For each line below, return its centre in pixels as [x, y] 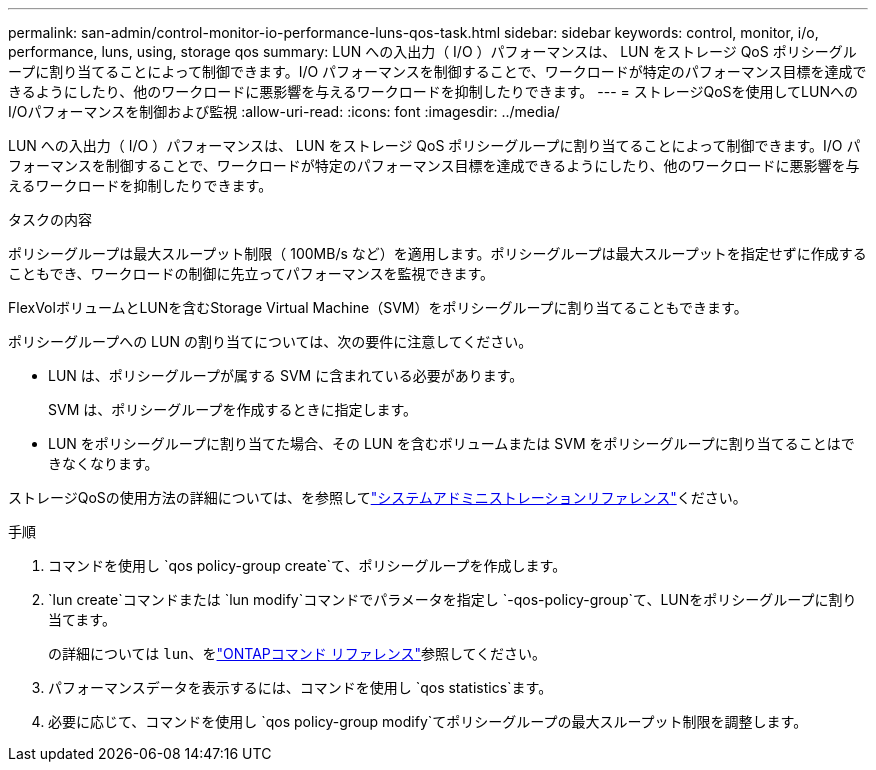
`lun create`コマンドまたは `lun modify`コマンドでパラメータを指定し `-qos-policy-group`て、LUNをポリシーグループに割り [452, 599]
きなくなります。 [103, 463]
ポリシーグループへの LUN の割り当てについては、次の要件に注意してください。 [270, 341]
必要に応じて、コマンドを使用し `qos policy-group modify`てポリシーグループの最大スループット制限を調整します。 [428, 721]
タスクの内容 [50, 219]
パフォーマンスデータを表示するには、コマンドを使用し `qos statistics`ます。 [300, 687]
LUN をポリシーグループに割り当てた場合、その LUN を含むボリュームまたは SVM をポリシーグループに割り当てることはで [451, 443]
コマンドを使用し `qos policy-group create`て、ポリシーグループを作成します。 [307, 565]
